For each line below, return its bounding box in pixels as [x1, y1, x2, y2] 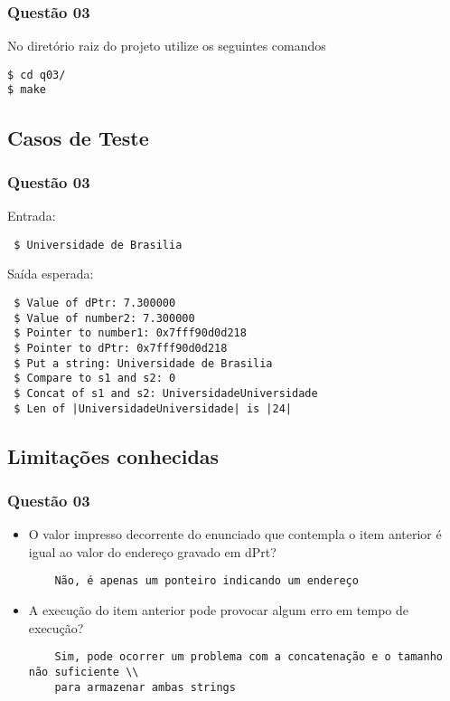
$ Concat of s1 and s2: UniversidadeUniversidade [14, 386, 318, 400]
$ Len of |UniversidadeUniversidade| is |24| [14, 402, 292, 415]
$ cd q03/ [7, 68, 66, 81]
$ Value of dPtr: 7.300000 [14, 296, 176, 309]
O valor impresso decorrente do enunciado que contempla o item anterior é [28, 525, 442, 544]
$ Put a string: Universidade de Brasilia [14, 356, 273, 370]
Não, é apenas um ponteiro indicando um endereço [54, 574, 359, 588]
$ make [7, 83, 46, 97]
